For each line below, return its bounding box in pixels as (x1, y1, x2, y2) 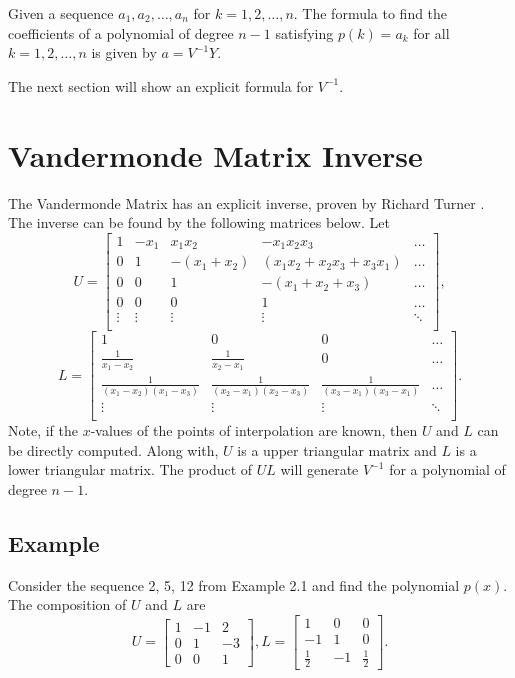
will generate (280, 459, 359, 480)
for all (413, 22, 450, 43)
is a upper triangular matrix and (237, 439, 437, 460)
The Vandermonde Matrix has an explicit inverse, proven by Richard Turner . (8, 192, 485, 213)
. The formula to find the (293, 3, 448, 23)
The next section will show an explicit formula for (8, 75, 314, 96)
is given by (91, 42, 157, 63)
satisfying (275, 22, 334, 43)
